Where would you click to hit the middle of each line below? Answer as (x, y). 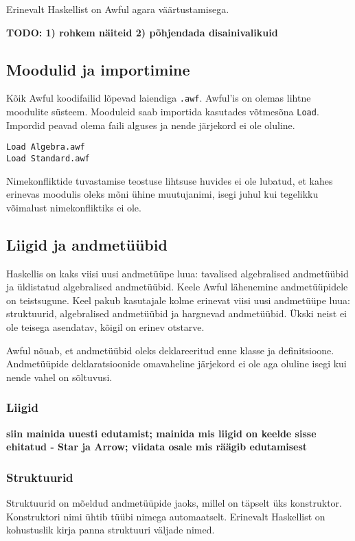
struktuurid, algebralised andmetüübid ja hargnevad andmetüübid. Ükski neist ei (177, 313)
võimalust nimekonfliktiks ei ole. (74, 207)
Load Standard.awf (48, 158)
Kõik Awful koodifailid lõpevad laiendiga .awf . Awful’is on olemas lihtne (159, 98)
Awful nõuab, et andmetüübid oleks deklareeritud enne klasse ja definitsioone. (170, 350)
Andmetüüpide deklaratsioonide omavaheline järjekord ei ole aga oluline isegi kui (176, 364)
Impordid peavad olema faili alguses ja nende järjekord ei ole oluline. (151, 125)
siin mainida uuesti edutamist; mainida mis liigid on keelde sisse (161, 433)
